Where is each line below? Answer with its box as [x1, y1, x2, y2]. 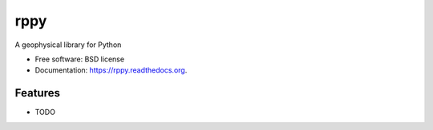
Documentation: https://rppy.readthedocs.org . [34, 65, 188, 75]
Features [14, 86, 60, 100]
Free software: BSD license [34, 54, 124, 64]
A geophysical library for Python [14, 40, 122, 49]
